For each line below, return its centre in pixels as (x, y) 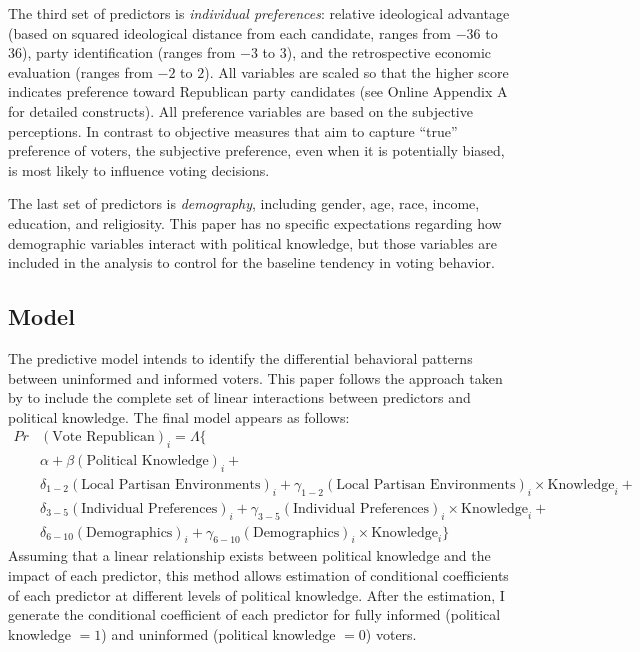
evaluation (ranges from (80, 71)
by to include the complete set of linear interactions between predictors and (239, 397)
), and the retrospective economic (388, 52)
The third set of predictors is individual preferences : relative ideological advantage (259, 13)
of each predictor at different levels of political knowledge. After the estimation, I (256, 594)
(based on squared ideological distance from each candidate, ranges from (230, 32)
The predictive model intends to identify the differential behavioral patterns (240, 357)
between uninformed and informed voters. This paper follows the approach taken (255, 377)
